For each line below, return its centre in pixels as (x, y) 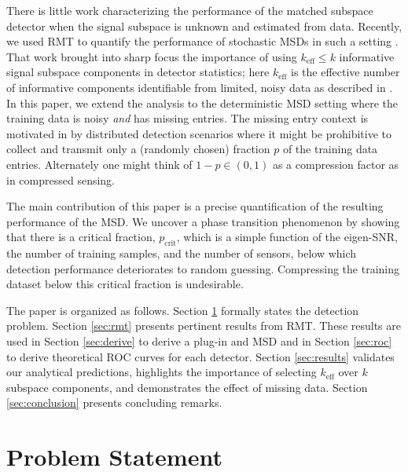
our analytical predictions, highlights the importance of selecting (162, 372)
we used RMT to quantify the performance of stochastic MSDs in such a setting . (202, 41)
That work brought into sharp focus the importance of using (152, 56)
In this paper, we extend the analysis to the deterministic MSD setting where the (202, 102)
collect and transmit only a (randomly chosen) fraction (138, 149)
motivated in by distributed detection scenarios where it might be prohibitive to (199, 133)
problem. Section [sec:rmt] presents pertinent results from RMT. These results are (204, 326)
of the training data (330, 149)
